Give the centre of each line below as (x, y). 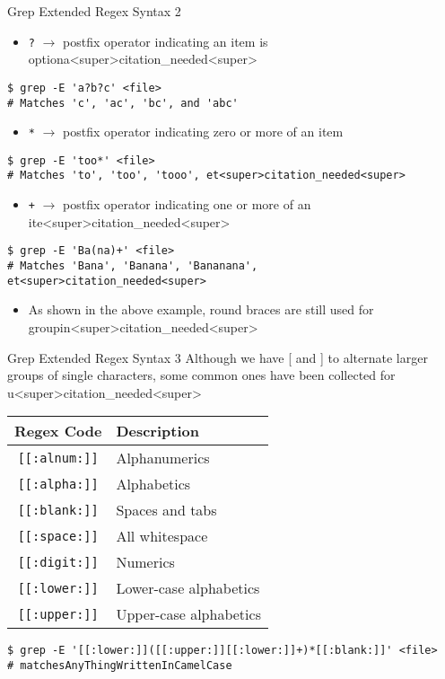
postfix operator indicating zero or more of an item (203, 132)
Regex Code (58, 431)
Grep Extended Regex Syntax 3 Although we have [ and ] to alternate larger (218, 357)
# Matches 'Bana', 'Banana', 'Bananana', (133, 266)
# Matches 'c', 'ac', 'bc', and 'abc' (123, 103)
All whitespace (162, 536)
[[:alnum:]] (58, 458)
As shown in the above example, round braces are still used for (201, 309)
